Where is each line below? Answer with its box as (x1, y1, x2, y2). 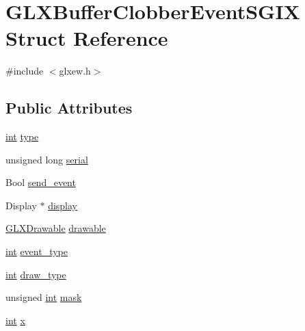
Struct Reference (5, 24, 168, 52)
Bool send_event (5, 175, 76, 189)
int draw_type (5, 267, 66, 281)
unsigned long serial (5, 152, 88, 166)
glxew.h (59, 64, 91, 78)
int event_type (5, 244, 68, 259)
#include (5, 64, 44, 78)
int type (5, 129, 39, 144)
